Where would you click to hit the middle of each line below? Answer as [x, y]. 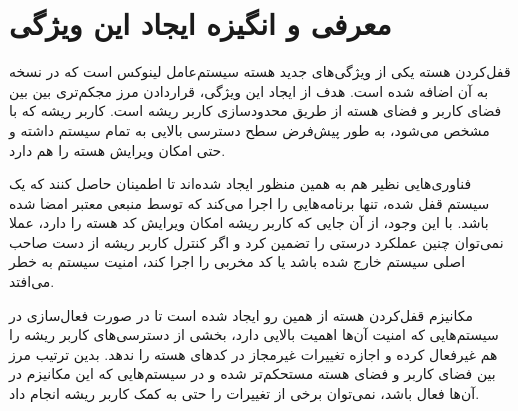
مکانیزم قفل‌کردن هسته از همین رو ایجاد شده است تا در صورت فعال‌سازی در [241, 314]
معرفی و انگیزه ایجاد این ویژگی [200, 23]
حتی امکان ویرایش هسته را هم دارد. [117, 149]
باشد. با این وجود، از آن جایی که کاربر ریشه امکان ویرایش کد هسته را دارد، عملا [249, 222]
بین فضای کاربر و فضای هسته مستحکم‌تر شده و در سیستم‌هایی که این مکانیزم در [252, 373]
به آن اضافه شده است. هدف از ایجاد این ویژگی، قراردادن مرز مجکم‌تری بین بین [249, 90]
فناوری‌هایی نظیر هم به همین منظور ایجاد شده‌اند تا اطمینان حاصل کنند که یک [240, 183]
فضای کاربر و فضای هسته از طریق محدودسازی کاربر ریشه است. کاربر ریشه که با [255, 110]
